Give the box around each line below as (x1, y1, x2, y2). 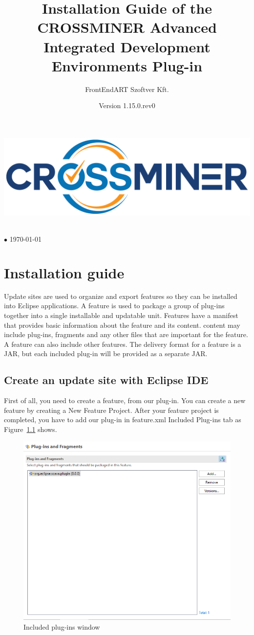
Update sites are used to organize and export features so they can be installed (4, 291, 237, 301)
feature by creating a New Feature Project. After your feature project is (4, 405, 219, 415)
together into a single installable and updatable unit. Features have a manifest (4, 310, 238, 320)
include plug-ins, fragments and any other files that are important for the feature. (4, 329, 248, 340)
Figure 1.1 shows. (4, 424, 57, 434)
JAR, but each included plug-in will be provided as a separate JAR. (4, 348, 208, 359)
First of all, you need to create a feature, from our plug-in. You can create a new (4, 395, 246, 406)
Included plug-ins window (23, 622, 100, 632)
